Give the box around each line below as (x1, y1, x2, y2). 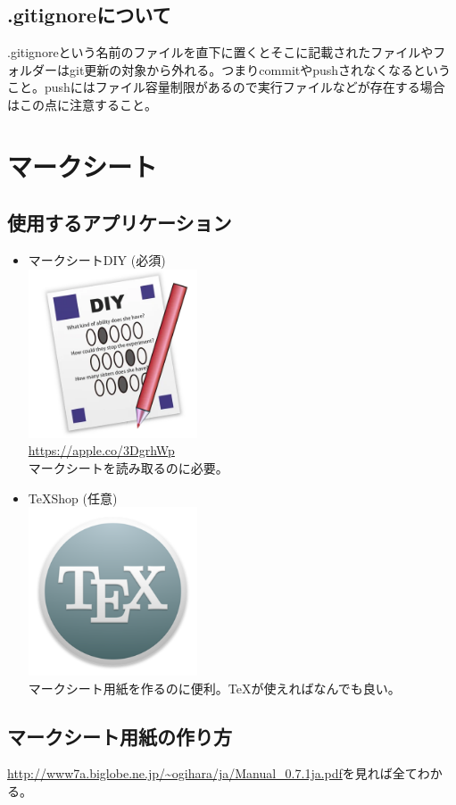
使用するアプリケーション (7, 209, 232, 237)
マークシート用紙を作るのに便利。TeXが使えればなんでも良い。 (28, 678, 401, 697)
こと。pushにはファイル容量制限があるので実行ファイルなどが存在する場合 (7, 78, 445, 96)
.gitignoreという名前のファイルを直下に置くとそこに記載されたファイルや (7, 43, 434, 62)
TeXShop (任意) (28, 488, 118, 507)
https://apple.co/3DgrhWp (28, 441, 175, 460)
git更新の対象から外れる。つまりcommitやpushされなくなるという (69, 60, 452, 79)
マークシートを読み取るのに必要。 (28, 458, 228, 477)
